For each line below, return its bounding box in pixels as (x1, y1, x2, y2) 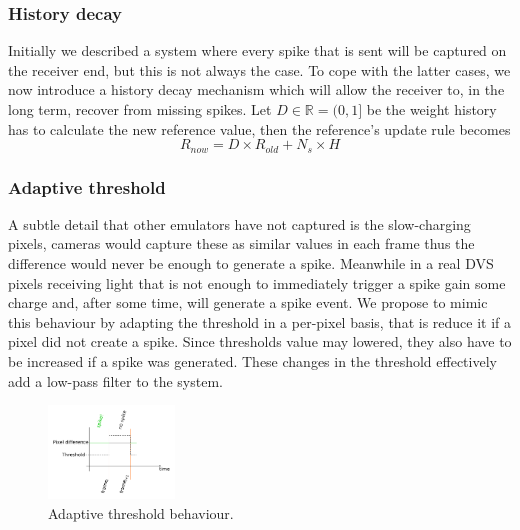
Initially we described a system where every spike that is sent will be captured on (8, 40, 507, 61)
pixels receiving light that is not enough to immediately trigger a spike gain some (8, 272, 506, 293)
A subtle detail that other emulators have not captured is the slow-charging (8, 213, 471, 234)
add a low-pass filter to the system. (8, 370, 223, 391)
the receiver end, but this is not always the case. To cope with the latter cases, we (8, 59, 511, 80)
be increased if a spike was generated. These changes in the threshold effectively (8, 351, 497, 372)
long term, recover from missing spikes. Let (8, 99, 272, 119)
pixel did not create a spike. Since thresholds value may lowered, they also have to (8, 331, 512, 352)
